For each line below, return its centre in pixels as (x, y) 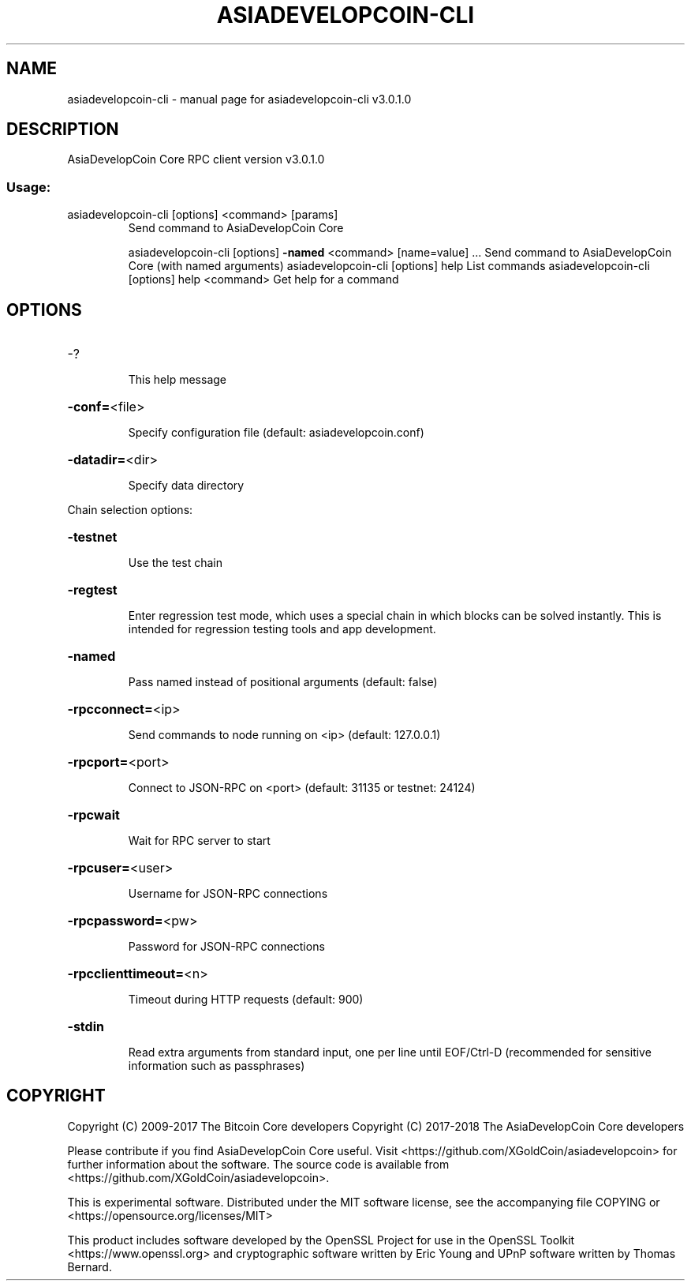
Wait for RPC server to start (199, 841)
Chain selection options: (130, 510)
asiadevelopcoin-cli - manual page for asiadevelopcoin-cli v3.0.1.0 (239, 99)
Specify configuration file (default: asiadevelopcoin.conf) (276, 433)
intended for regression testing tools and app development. (282, 629)
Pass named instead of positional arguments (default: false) (283, 682)
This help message (177, 380)
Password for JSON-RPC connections (226, 947)
